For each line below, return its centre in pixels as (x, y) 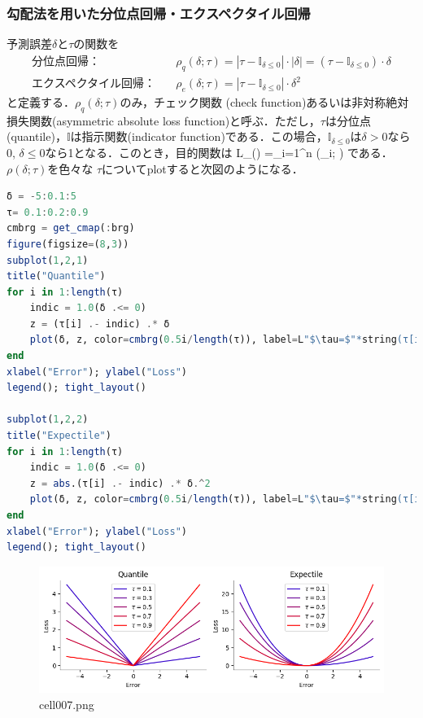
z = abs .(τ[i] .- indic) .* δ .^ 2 (120, 483)
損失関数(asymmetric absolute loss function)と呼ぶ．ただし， (164, 120)
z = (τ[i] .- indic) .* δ (100, 324)
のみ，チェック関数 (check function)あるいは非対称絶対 (264, 101)
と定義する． (41, 101)
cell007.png (67, 705)
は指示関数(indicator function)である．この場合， (199, 136)
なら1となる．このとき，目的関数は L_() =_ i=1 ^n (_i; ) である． (219, 152)
